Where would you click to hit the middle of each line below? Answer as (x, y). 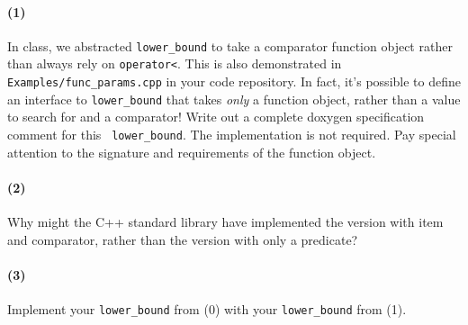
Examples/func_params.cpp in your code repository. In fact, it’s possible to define (234, 81)
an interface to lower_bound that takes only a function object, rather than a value (234, 99)
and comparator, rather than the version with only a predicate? (183, 239)
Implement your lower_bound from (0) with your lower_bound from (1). (207, 309)
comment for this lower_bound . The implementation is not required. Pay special (232, 135)
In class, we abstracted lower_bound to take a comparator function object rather (230, 45)
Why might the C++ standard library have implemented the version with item (225, 222)
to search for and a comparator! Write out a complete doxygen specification (216, 117)
